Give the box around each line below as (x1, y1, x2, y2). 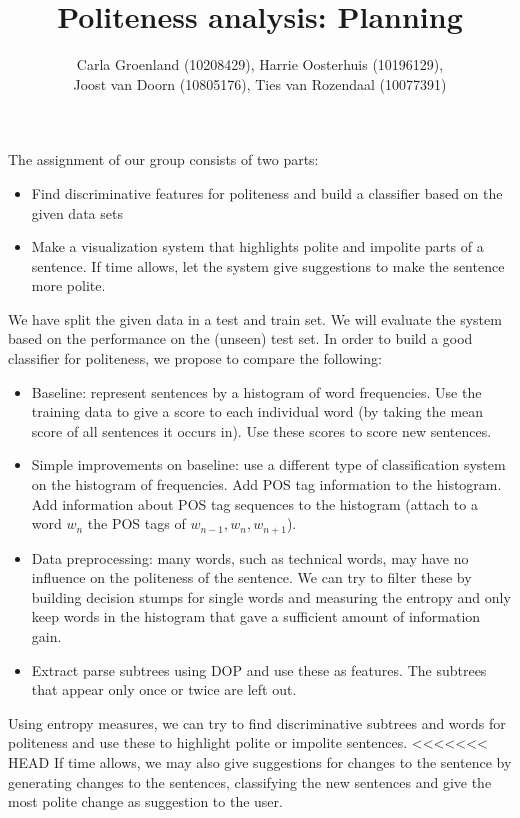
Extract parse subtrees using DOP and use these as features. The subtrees (31, 659, 487, 680)
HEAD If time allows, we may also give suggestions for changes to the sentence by (8, 752, 512, 773)
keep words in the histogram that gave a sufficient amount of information (31, 606, 481, 627)
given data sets (31, 202, 123, 223)
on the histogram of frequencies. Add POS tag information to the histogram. (31, 474, 502, 495)
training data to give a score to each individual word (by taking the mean (31, 401, 484, 422)
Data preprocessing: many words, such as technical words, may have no (31, 547, 469, 568)
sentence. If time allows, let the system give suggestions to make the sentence (31, 255, 505, 276)
